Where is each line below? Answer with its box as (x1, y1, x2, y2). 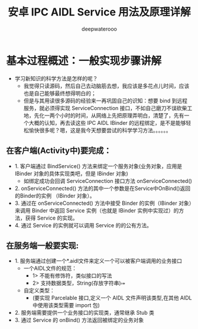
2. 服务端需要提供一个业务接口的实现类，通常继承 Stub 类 (14, 309, 155, 317)
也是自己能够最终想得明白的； (23, 89, 96, 96)
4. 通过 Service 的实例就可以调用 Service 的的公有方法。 (14, 221, 152, 228)
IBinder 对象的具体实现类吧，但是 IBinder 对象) (14, 170, 128, 177)
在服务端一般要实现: (6, 240, 79, 250)
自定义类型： (23, 287, 55, 294)
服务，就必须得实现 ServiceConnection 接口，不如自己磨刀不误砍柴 (23, 104, 187, 111)
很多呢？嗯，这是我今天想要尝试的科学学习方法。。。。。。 (39, 127, 171, 134)
